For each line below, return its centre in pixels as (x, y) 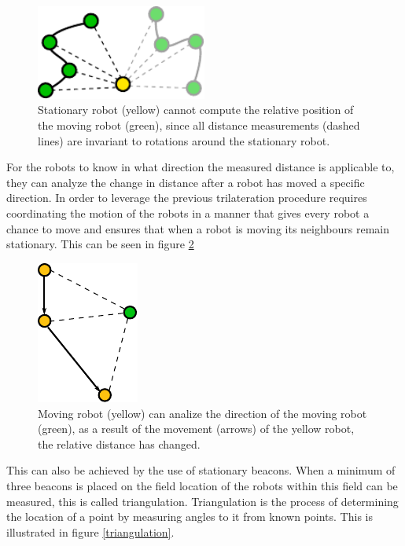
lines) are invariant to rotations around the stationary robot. (184, 140)
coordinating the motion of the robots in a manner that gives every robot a (188, 213)
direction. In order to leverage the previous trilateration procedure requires (187, 198)
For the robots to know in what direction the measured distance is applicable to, (201, 167)
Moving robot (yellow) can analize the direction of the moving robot (202, 413)
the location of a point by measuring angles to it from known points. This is (190, 517)
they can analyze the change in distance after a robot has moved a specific (186, 182)
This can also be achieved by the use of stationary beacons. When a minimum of (201, 470)
